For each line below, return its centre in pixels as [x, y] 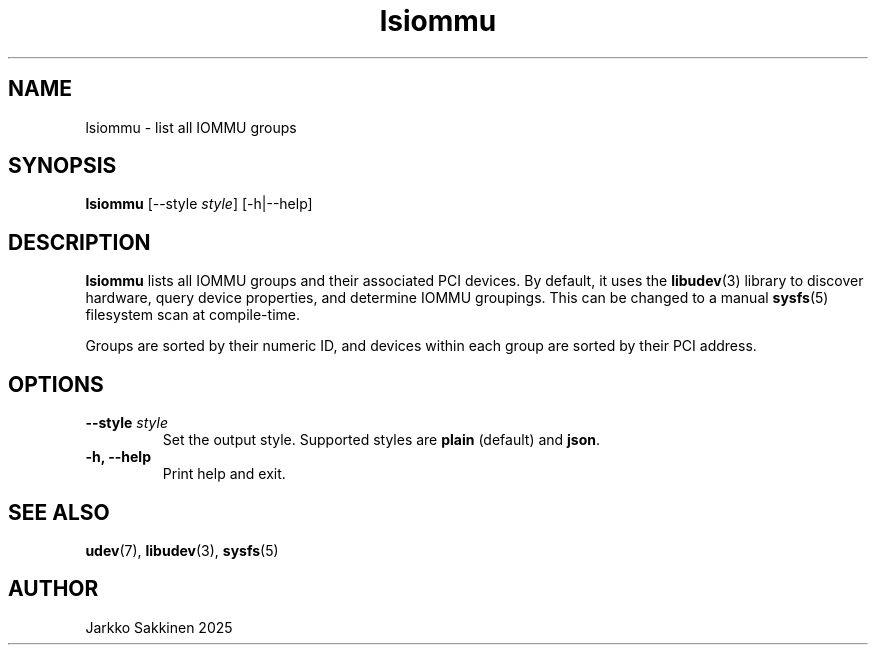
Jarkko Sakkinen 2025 [159, 627]
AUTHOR [53, 589]
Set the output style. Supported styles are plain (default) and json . [381, 440]
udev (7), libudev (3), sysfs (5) [182, 550]
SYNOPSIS [62, 166]
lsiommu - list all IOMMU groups [191, 127]
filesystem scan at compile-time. [192, 315]
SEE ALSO [59, 512]
